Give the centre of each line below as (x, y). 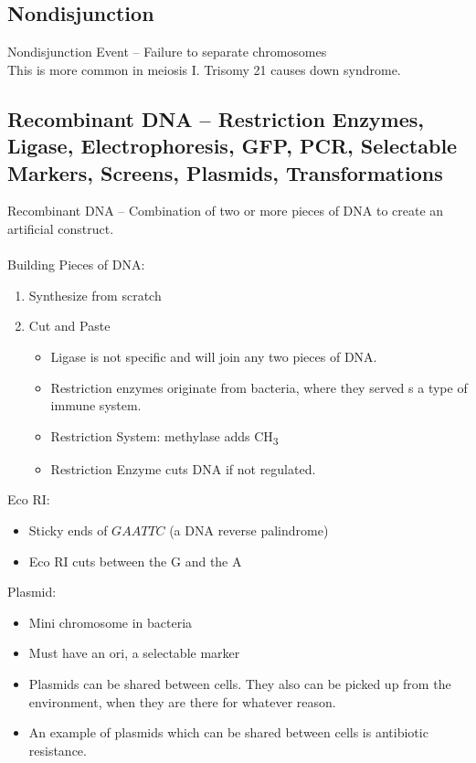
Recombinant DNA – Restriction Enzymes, (216, 118)
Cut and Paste (69, 326)
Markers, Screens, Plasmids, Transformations (225, 172)
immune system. (96, 405)
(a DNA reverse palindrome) (249, 530)
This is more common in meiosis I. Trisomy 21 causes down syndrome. (204, 69)
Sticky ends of (68, 530)
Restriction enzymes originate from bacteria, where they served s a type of (259, 387)
